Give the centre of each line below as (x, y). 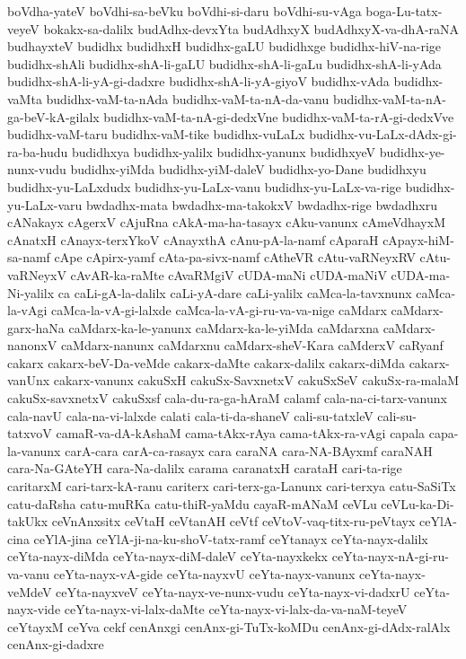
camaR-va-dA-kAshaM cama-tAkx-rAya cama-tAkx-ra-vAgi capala (241, 433)
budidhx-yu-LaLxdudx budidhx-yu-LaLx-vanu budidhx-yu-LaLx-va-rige (204, 186)
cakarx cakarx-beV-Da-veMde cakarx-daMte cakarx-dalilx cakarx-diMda (206, 362)
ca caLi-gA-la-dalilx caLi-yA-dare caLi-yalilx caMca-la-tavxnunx (235, 292)
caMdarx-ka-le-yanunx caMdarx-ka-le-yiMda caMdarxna (224, 327)
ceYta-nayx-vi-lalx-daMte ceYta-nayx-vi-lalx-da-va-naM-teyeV (236, 609)
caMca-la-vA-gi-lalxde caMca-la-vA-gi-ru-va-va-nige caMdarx (219, 310)
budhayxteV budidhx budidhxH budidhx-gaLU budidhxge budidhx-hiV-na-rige (224, 46)
